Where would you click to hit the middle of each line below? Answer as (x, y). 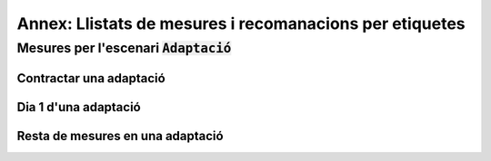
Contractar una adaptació (91, 78)
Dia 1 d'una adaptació (79, 107)
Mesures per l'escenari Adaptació (124, 48)
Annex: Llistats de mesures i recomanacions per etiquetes (241, 24)
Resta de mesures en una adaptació (120, 136)
